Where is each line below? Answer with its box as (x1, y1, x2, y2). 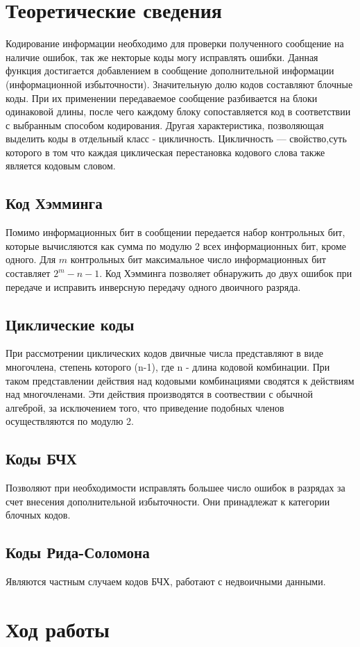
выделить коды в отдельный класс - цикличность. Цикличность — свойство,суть (6, 131, 347, 146)
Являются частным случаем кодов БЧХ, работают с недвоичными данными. (6, 574, 326, 589)
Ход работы (6, 614, 110, 643)
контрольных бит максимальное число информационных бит (70, 252, 326, 267)
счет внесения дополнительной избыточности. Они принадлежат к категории (6, 494, 330, 508)
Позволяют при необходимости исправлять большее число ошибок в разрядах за (6, 480, 345, 495)
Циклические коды (6, 313, 135, 335)
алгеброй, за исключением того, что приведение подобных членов (6, 400, 284, 414)
